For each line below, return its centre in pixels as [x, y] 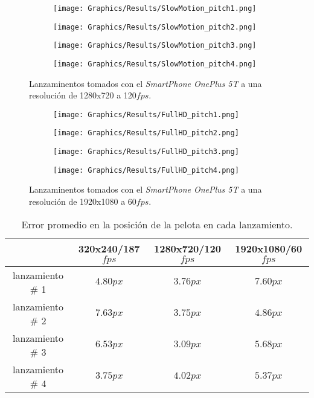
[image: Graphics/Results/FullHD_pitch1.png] [146, 114]
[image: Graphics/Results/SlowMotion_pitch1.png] [155, 8]
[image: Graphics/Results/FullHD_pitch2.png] [146, 133]
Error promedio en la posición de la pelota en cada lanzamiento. [157, 224]
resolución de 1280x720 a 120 [83, 95]
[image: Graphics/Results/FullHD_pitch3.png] [146, 152]
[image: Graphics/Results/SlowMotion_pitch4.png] [155, 64]
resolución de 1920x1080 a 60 [83, 201]
